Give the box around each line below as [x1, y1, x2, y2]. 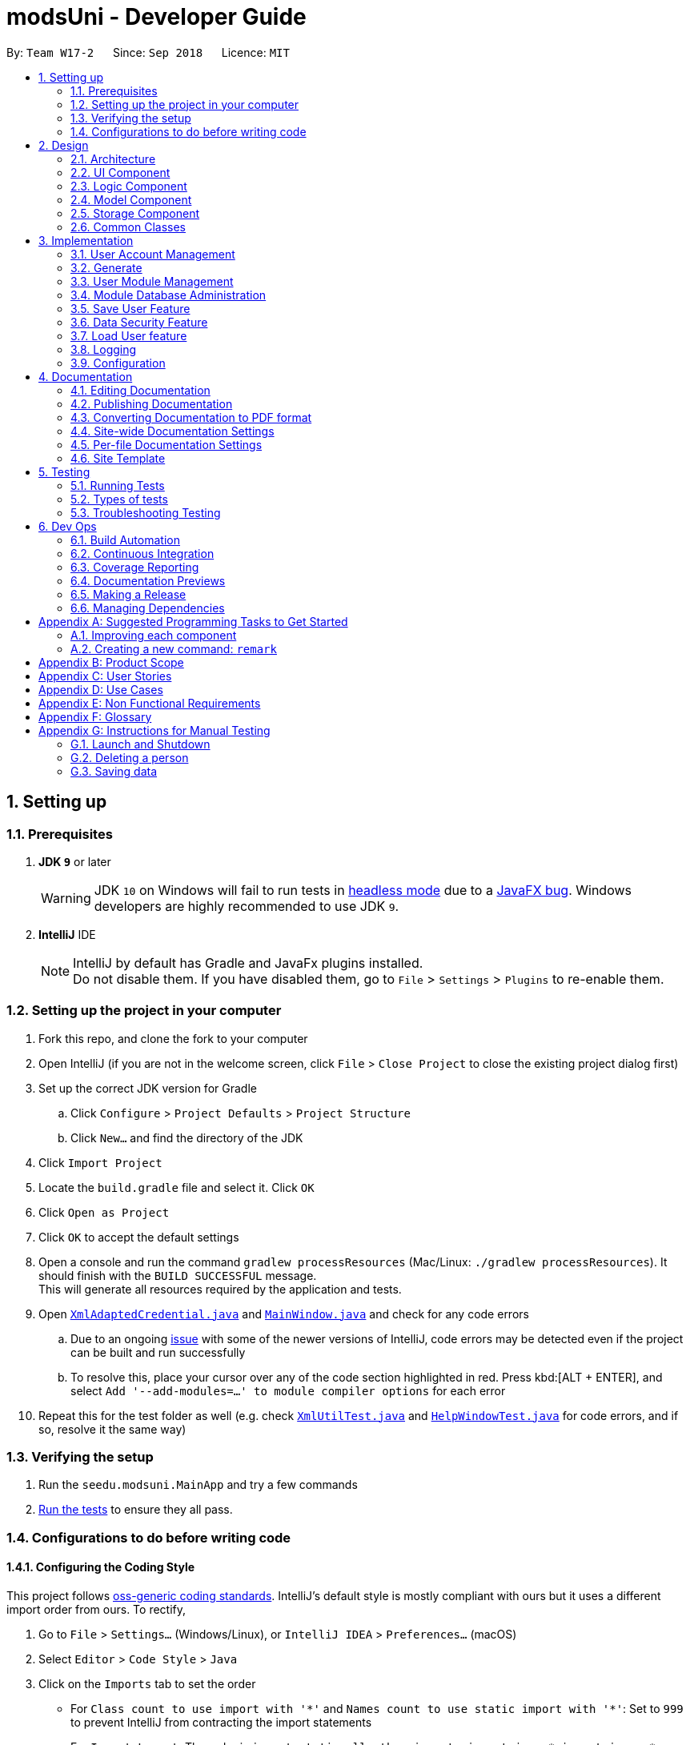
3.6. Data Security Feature [70, 315, 208, 329]
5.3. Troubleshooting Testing [70, 505, 221, 519]
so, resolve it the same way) [38, 1422, 187, 1436]
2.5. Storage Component [70, 206, 200, 220]
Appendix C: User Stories [38, 668, 172, 683]
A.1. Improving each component [70, 628, 237, 642]
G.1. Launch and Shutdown [70, 736, 211, 751]
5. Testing [38, 464, 90, 479]
